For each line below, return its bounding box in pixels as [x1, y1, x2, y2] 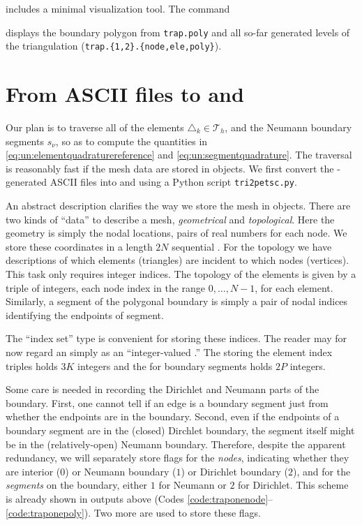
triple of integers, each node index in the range [6, 280, 206, 295]
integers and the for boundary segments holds [77, 358, 273, 373]
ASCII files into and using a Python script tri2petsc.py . [50, 175, 297, 189]
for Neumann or [158, 478, 227, 492]
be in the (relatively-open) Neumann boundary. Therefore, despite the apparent [6, 436, 346, 451]
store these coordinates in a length [6, 239, 153, 253]
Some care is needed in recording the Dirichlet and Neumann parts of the [6, 382, 319, 397]
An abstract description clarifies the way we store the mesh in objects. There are [6, 198, 351, 213]
